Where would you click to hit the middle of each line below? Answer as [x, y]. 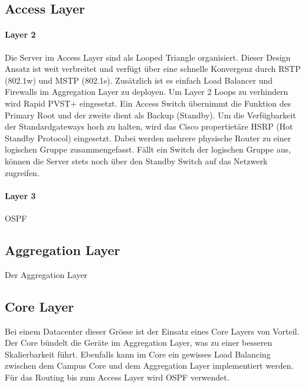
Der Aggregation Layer [46, 274]
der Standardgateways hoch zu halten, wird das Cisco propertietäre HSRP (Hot [149, 126]
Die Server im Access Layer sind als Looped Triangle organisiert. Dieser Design [148, 57]
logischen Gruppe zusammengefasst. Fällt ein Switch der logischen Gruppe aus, [148, 149]
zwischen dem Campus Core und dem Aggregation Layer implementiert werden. [149, 365]
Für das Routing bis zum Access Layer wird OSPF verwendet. [117, 377]
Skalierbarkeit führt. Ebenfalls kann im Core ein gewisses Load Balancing [138, 354]
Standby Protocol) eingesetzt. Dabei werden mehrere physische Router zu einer [148, 138]
